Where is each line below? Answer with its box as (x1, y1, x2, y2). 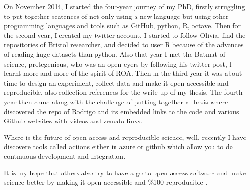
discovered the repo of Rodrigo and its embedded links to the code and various (4, 106, 239, 116)
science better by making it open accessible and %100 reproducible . (4, 177, 208, 187)
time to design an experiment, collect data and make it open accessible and (4, 77, 229, 87)
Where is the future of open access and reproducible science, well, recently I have (4, 132, 246, 142)
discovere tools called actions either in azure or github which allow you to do (4, 141, 233, 152)
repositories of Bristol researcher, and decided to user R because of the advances (4, 39, 244, 50)
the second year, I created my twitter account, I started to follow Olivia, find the (4, 30, 246, 40)
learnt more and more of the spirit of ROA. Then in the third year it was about (4, 68, 242, 78)
